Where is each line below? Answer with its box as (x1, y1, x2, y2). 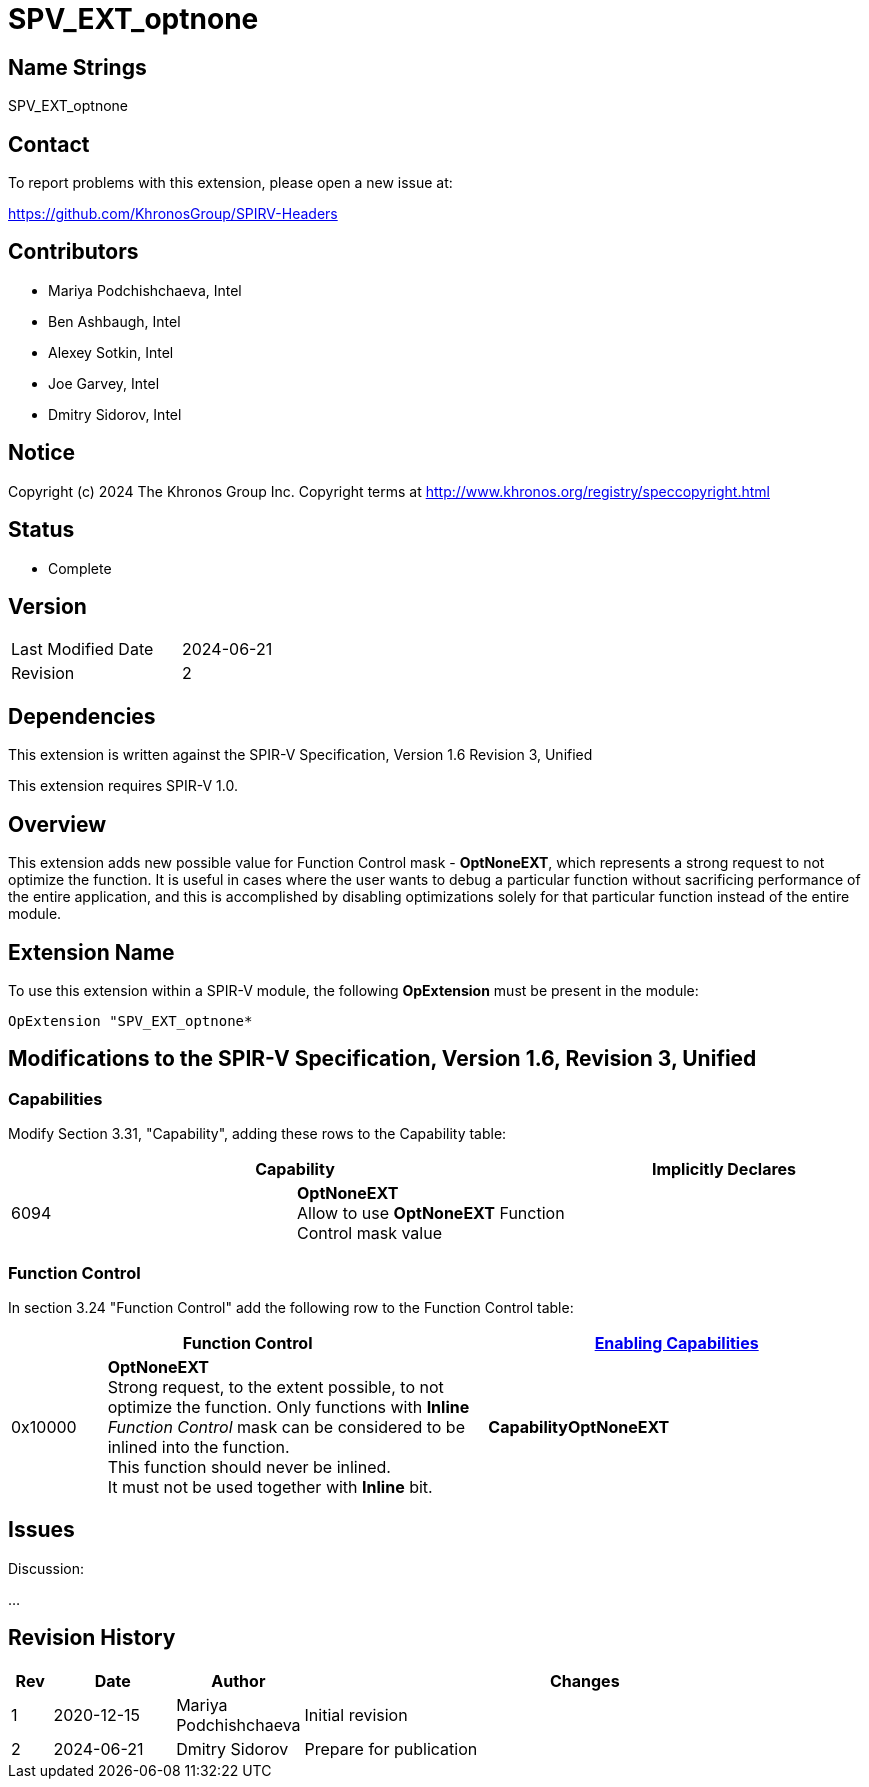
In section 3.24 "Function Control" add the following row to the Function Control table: (8, 1298, 574, 1316)
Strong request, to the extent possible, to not (107, 1376, 444, 1397)
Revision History (8, 1625, 176, 1651)
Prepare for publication (304, 1738, 478, 1759)
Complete (48, 559, 112, 577)
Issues (8, 1517, 75, 1543)
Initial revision (304, 1704, 408, 1725)
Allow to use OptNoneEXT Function (296, 1203, 565, 1224)
